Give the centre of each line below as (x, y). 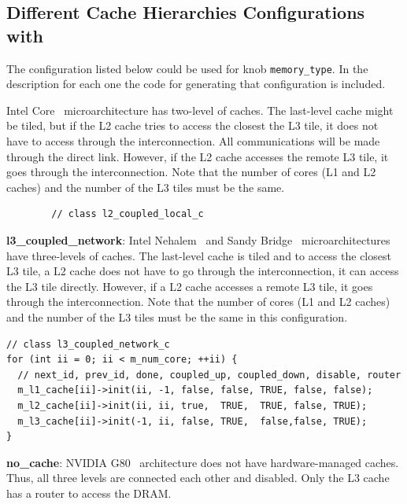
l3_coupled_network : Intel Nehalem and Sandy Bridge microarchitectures (198, 240)
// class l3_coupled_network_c (88, 344)
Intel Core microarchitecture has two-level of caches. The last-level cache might (200, 110)
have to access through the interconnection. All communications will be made (193, 141)
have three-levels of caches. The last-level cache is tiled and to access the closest (199, 255)
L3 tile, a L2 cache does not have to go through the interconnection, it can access (203, 271)
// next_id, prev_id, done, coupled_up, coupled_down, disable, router (209, 375)
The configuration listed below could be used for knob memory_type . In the (187, 68)
